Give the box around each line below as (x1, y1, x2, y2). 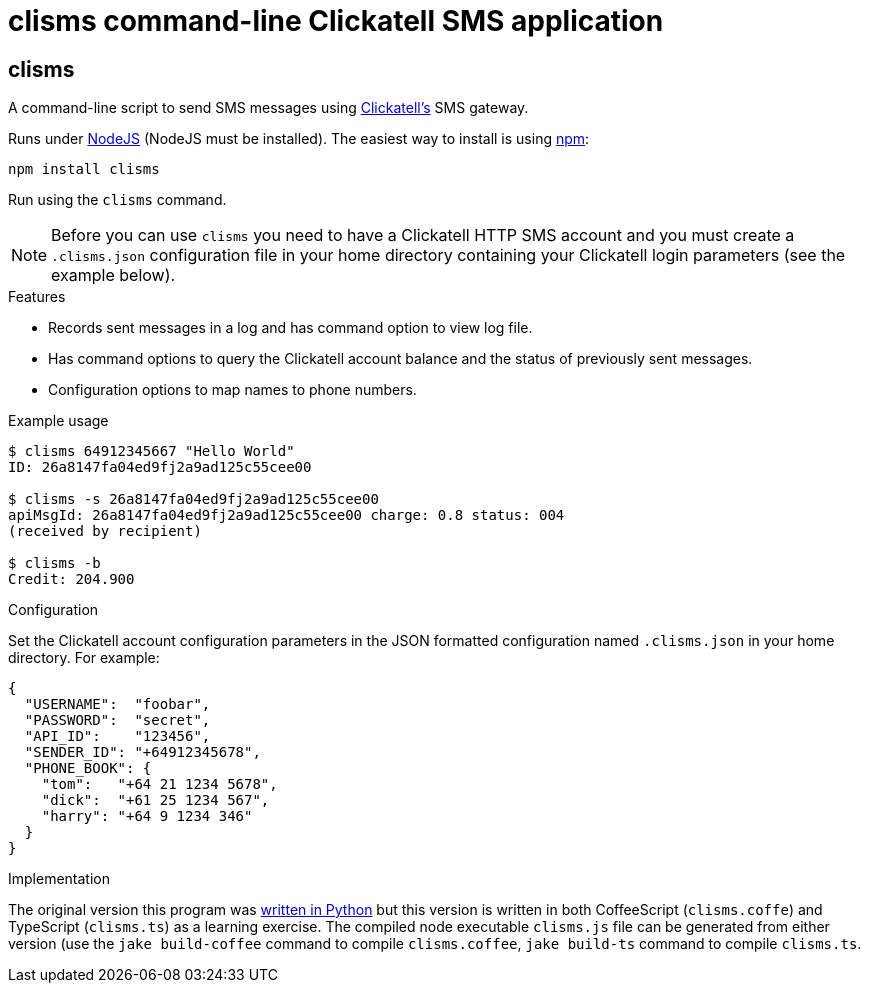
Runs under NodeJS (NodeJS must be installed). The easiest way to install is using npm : (8, 130, 590, 148)
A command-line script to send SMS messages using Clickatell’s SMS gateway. (8, 99, 529, 117)
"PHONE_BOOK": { (24, 760, 152, 777)
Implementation (8, 870, 110, 888)
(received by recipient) (8, 523, 202, 540)
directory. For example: (8, 649, 160, 667)
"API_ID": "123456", (24, 728, 211, 745)
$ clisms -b (8, 555, 101, 572)
